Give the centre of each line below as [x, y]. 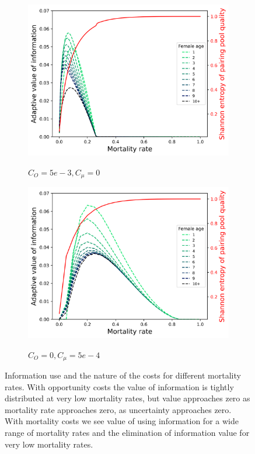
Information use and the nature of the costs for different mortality [123, 375]
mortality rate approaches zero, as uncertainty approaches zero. [118, 409]
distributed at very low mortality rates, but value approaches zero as [127, 398]
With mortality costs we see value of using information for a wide [122, 421]
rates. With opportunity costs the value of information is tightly [119, 386]
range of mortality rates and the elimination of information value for [127, 433]
